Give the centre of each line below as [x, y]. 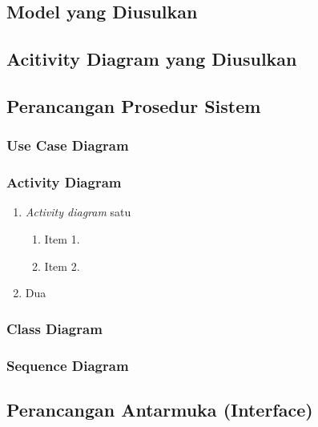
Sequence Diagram [68, 365]
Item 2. [62, 266]
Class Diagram [54, 328]
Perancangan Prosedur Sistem [134, 105]
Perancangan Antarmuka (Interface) [160, 409]
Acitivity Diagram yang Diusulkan [152, 59]
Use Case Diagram [68, 145]
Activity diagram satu [78, 212]
